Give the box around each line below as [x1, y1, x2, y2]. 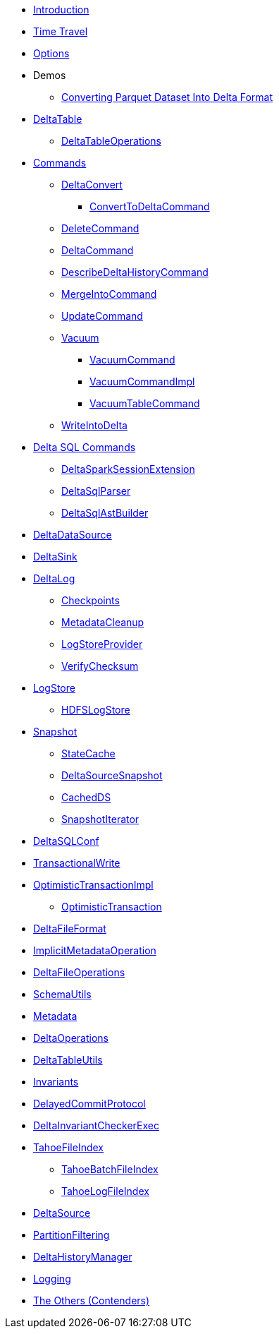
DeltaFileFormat [33, 923, 106, 935]
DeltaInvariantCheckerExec [33, 1119, 159, 1131]
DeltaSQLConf [33, 835, 99, 847]
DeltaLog [33, 572, 75, 584]
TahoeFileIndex [33, 1141, 104, 1153]
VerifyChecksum [61, 660, 139, 672]
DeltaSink [33, 551, 77, 563]
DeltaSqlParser [61, 485, 131, 497]
